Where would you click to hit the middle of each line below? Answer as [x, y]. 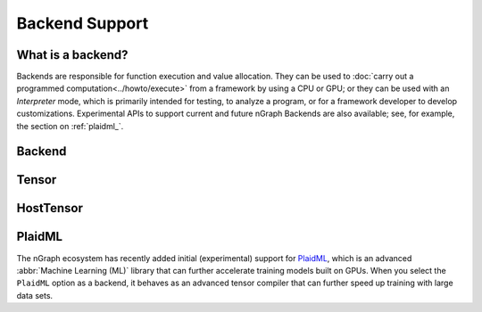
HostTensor [50, 208]
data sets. [35, 295]
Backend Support [83, 23]
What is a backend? [72, 55]
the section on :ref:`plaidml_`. [70, 126]
